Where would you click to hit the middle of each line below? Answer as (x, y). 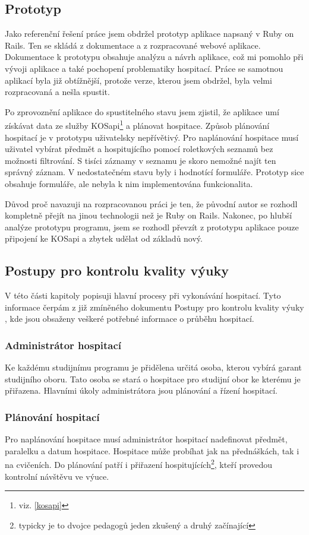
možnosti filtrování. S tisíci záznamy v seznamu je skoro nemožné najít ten (141, 160)
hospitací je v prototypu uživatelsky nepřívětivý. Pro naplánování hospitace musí (152, 137)
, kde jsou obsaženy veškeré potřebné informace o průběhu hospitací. (130, 319)
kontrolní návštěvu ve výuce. (57, 476)
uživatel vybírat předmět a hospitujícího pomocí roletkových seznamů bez (139, 149)
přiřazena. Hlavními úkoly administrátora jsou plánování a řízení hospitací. (141, 390)
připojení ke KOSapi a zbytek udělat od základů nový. (104, 238)
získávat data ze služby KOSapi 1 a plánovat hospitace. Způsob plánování (137, 125)
